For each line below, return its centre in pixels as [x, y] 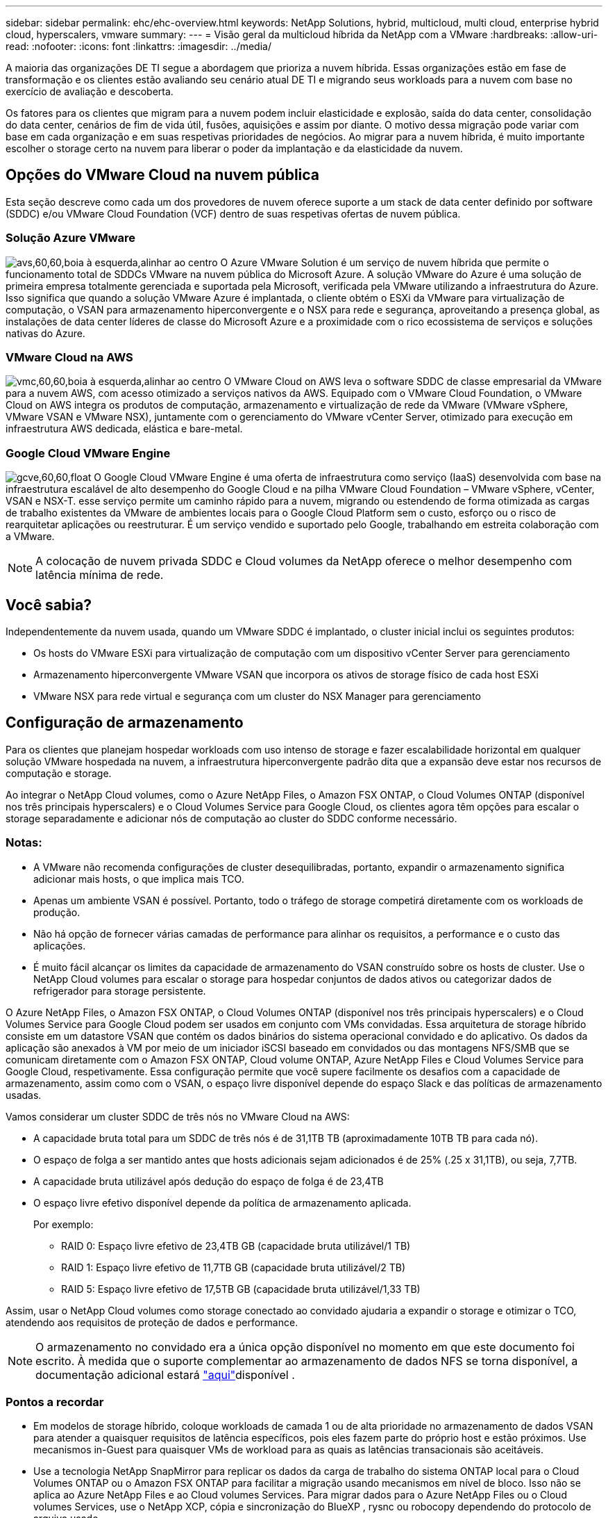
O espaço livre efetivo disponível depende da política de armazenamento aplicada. [222, 1202]
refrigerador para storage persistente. [120, 990]
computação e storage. [59, 773]
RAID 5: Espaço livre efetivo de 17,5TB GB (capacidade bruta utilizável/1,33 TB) [241, 1289]
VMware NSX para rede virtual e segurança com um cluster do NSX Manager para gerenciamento [257, 696]
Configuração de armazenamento [125, 723]
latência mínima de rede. [100, 575]
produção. [57, 912]
